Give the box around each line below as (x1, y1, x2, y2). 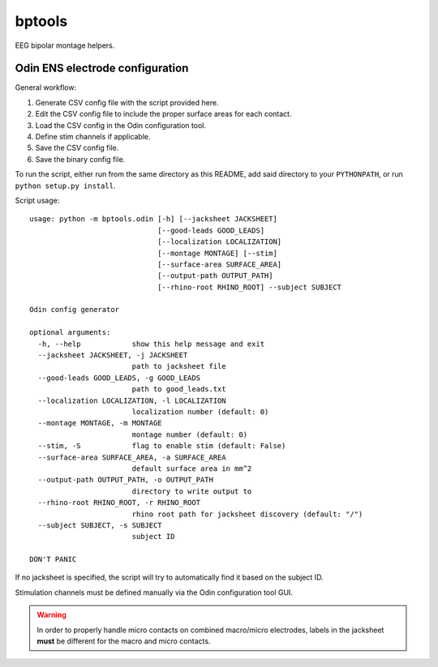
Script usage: (15, 195, 60, 205)
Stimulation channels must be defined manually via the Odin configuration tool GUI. (15, 588, 294, 597)
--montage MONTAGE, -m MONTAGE (37, 418, 162, 428)
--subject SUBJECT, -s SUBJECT (37, 520, 162, 530)
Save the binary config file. (35, 154, 126, 164)
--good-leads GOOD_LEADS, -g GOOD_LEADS (37, 373, 201, 383)
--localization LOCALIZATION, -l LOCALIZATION (37, 395, 226, 405)
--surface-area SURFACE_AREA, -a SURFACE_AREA (37, 452, 226, 462)
